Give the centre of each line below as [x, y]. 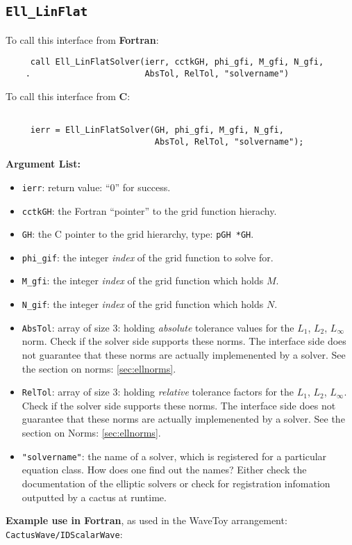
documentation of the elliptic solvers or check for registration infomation [176, 483]
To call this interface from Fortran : [82, 39]
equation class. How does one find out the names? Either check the [164, 470]
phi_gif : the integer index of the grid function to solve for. [148, 257]
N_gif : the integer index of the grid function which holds [143, 304]
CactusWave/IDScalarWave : [64, 534]
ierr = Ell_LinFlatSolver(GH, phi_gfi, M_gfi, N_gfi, [157, 130]
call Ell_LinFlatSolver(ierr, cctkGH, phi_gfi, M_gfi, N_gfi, [177, 62]
